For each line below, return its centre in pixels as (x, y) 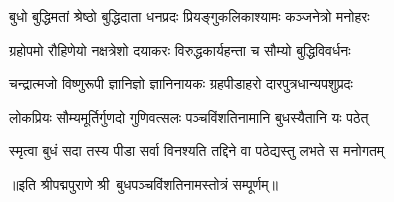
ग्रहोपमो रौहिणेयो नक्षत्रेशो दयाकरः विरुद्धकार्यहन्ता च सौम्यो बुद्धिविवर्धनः (180, 49)
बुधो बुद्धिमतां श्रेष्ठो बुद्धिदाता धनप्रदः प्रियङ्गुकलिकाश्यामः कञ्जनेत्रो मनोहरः (189, 16)
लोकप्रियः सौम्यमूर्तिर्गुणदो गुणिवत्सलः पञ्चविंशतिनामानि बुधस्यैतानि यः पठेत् (189, 116)
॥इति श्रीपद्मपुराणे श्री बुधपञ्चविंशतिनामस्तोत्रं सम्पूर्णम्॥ (143, 183)
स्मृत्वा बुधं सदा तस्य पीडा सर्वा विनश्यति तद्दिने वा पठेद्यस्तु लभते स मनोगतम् (197, 150)
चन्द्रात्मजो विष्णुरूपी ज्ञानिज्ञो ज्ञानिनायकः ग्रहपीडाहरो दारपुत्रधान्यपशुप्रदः (181, 83)
